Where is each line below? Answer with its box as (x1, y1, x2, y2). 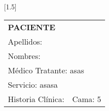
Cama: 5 (72, 93, 102, 105)
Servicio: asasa (8, 78, 58, 90)
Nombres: (8, 50, 40, 61)
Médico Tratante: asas (8, 64, 84, 76)
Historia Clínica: (8, 93, 65, 105)
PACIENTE (8, 21, 56, 33)
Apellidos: (8, 35, 42, 47)
